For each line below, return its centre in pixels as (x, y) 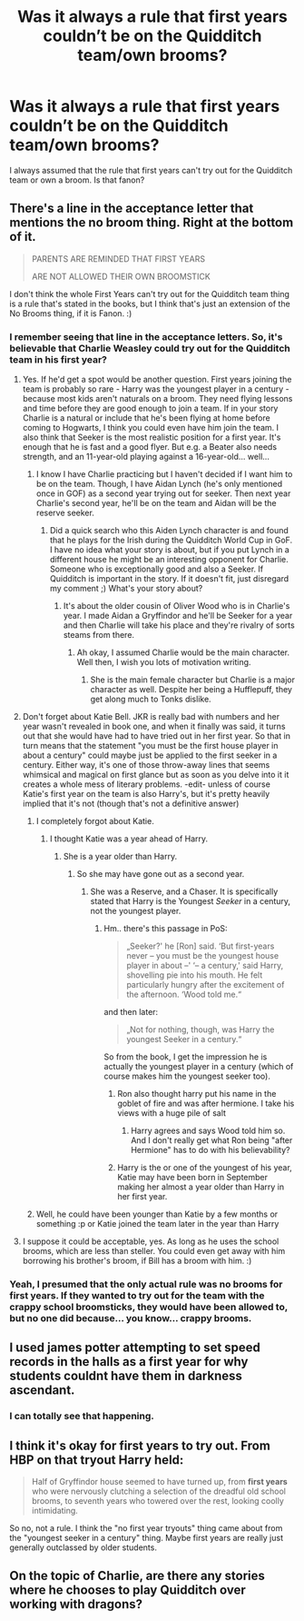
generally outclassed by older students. (83, 1547)
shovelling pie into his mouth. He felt (195, 975)
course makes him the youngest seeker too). (187, 1076)
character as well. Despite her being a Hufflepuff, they (191, 690)
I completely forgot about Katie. (95, 821)
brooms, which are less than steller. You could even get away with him (154, 1251)
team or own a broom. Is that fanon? (77, 180)
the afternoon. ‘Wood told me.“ (184, 994)
